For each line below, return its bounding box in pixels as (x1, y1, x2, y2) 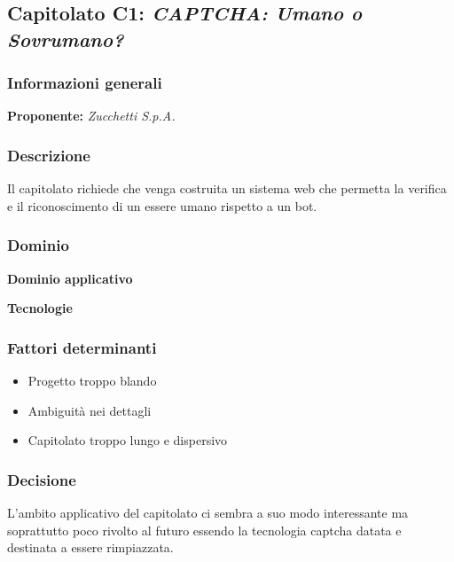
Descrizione (7, 144, 90, 166)
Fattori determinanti (7, 336, 157, 358)
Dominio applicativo (7, 269, 133, 287)
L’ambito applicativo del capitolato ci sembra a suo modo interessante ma (7, 503, 409, 522)
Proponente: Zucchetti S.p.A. (7, 106, 176, 125)
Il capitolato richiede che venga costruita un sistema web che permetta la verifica (7, 179, 447, 198)
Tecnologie (7, 299, 73, 317)
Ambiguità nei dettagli (27, 401, 152, 419)
